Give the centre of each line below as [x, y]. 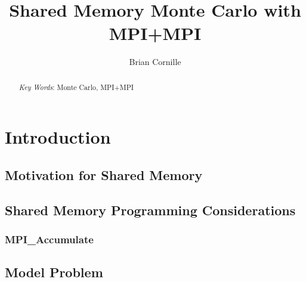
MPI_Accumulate [49, 239]
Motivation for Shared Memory [104, 174]
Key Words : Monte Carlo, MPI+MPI [76, 87]
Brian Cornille [155, 62]
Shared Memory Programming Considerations [150, 210]
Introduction [58, 137]
